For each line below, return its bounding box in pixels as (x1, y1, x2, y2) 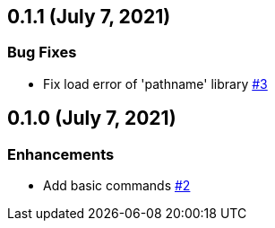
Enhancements (7, 145, 115, 163)
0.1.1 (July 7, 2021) (7, 5, 171, 28)
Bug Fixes (7, 43, 77, 62)
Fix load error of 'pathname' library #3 (43, 75, 268, 92)
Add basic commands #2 (43, 178, 191, 194)
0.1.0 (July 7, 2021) (7, 107, 176, 130)
